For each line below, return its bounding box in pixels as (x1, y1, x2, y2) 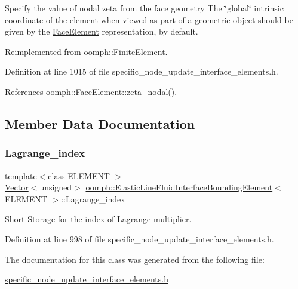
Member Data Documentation (5, 114, 195, 133)
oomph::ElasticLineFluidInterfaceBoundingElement (85, 181, 273, 193)
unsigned (39, 181, 72, 193)
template (5, 169, 37, 182)
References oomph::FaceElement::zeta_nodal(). (5, 85, 177, 97)
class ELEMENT (48, 169, 110, 182)
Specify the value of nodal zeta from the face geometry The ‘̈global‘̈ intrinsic (5, 2, 284, 14)
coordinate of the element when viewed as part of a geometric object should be (5, 13, 293, 26)
